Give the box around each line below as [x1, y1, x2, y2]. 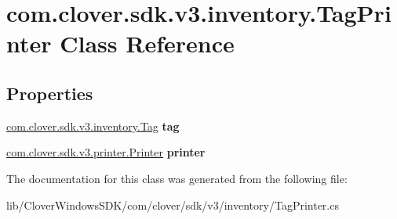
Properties [6, 81, 93, 105]
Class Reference [60, 27, 235, 59]
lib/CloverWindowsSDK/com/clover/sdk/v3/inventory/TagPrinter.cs [6, 196, 339, 213]
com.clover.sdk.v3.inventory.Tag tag [6, 117, 180, 134]
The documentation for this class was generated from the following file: [6, 170, 348, 186]
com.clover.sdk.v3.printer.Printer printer [6, 144, 206, 160]
